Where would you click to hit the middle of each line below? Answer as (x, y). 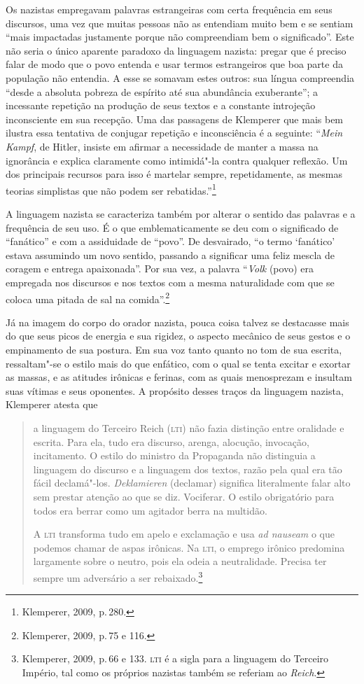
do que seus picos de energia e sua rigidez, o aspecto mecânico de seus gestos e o (178, 336)
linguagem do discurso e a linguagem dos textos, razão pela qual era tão (188, 469)
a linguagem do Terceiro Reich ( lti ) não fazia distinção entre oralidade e (189, 427)
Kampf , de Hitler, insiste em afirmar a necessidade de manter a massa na (162, 146)
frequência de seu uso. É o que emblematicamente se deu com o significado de (172, 227)
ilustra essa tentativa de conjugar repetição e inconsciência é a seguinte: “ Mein (174, 133)
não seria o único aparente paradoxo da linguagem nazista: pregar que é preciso (176, 50)
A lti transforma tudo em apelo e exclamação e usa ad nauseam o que (184, 534)
